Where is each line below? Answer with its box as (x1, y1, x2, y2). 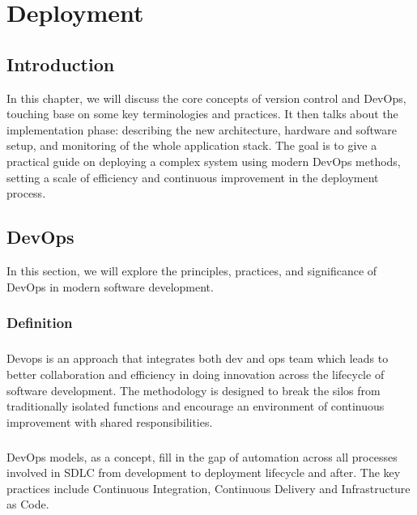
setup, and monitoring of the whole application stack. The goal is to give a (6, 137, 377, 154)
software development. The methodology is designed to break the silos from (6, 381, 381, 398)
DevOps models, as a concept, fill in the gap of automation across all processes (6, 448, 398, 465)
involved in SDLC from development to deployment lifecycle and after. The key (6, 464, 401, 481)
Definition (6, 313, 73, 333)
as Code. (6, 496, 49, 513)
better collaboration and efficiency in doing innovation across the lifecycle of (6, 365, 385, 382)
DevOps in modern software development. (6, 278, 214, 295)
